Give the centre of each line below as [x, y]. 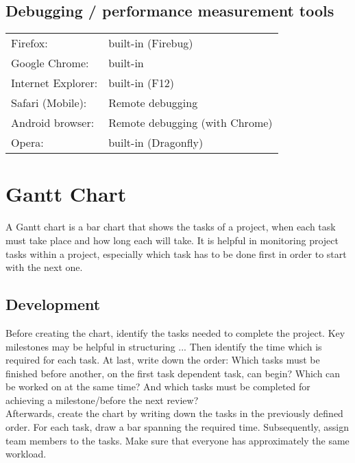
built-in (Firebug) [151, 43]
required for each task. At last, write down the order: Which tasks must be [163, 360]
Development [53, 304]
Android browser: [53, 123]
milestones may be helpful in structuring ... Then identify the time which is [164, 346]
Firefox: [29, 43]
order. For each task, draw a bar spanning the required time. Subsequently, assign [177, 427]
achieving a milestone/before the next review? [102, 400]
